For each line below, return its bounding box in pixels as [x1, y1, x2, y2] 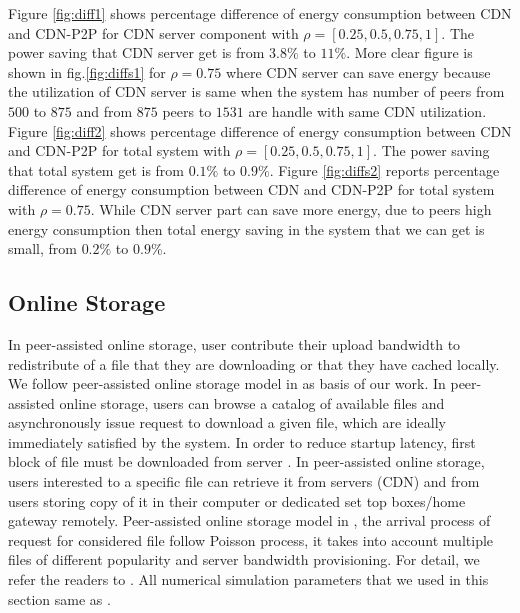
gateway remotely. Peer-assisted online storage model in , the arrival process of [8, 510, 491, 531]
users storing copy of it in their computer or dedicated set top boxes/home [8, 490, 466, 511]
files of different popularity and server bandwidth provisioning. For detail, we [8, 549, 480, 570]
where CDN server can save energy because [225, 61, 491, 82]
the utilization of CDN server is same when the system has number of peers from [8, 81, 505, 102]
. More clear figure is [346, 42, 473, 63]
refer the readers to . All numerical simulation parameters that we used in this [8, 569, 489, 590]
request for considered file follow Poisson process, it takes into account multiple [8, 529, 494, 550]
